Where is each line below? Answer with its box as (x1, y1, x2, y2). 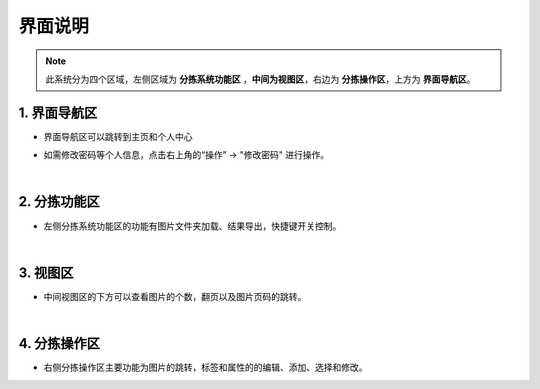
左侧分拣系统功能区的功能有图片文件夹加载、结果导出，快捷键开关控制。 (43, 220, 342, 232)
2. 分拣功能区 (18, 193, 100, 210)
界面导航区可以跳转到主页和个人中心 (43, 130, 193, 142)
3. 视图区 (18, 264, 74, 281)
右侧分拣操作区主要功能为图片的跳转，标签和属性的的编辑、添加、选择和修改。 (43, 361, 368, 374)
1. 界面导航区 (18, 104, 98, 121)
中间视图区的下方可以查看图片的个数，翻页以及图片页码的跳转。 (43, 290, 307, 302)
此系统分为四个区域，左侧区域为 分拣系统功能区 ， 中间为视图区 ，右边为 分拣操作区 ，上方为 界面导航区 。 (45, 73, 476, 85)
